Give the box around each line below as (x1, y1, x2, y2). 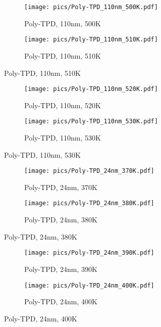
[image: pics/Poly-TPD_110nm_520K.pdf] (24, 85, 158, 93)
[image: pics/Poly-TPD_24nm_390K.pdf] (24, 249, 154, 257)
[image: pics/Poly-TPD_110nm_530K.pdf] (24, 118, 158, 125)
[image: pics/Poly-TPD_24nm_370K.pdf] (24, 167, 154, 175)
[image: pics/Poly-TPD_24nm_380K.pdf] (24, 200, 154, 207)
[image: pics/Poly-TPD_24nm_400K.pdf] (24, 282, 154, 289)
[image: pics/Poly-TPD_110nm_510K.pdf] (24, 36, 158, 43)
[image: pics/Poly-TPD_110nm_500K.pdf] (24, 4, 158, 11)
